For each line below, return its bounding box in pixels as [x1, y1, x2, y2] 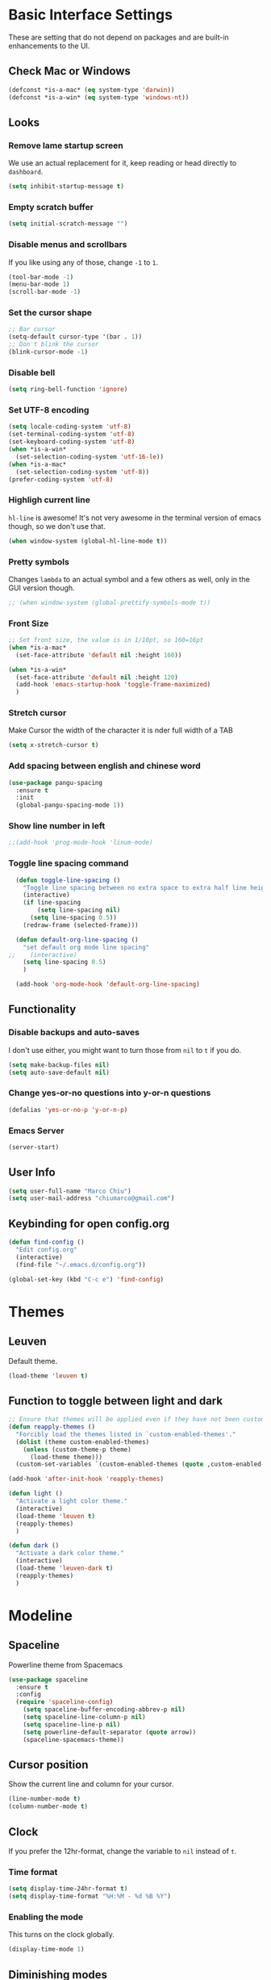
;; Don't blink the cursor [8, 341, 99, 349]
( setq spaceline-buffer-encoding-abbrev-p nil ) [23, 1705, 186, 1714]
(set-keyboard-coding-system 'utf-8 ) [8, 438, 135, 446]
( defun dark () [8, 1542, 60, 1550]
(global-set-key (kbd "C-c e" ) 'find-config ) [8, 1275, 164, 1283]
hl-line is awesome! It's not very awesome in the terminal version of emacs [8, 513, 262, 522]
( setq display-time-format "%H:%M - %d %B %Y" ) [8, 1892, 172, 1901]
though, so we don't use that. [8, 521, 106, 531]
